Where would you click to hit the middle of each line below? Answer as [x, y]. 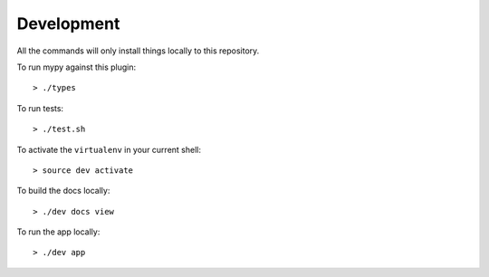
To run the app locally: [58, 232]
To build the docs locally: [63, 191]
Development [68, 24]
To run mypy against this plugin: [77, 67]
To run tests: [40, 108]
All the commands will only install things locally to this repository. [138, 51]
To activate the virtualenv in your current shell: [109, 149]
